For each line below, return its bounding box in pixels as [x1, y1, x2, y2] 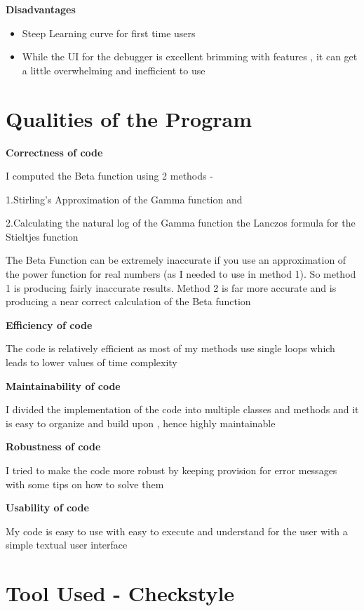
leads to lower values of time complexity [6, 355, 177, 370]
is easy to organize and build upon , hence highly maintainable [6, 415, 276, 430]
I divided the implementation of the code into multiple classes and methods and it [6, 402, 359, 417]
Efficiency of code [6, 317, 93, 332]
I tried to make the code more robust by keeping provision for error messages [6, 463, 337, 477]
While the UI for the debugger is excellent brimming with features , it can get [22, 49, 358, 64]
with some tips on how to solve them [6, 476, 164, 491]
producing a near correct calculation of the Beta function [6, 294, 251, 309]
